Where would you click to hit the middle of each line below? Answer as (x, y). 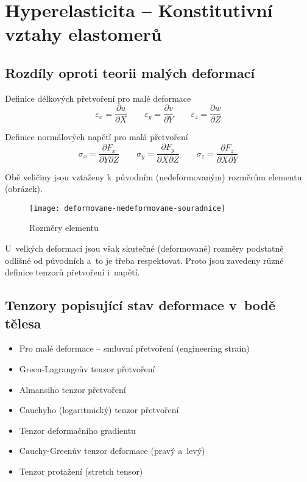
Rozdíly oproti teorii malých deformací (130, 72)
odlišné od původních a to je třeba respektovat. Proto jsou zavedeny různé (144, 260)
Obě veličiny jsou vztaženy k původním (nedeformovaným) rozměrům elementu (153, 176)
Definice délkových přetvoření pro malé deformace (98, 98)
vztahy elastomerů (83, 34)
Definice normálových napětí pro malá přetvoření (97, 137)
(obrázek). (24, 189)
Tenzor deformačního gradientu (77, 430)
